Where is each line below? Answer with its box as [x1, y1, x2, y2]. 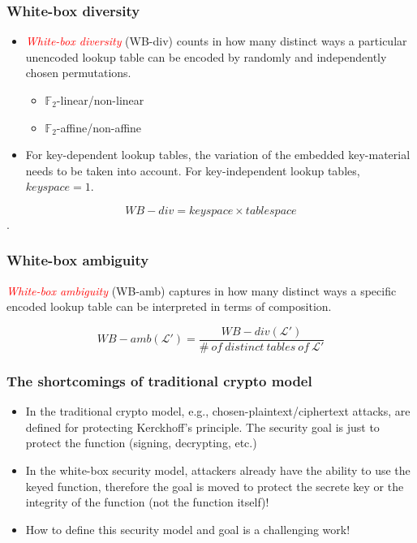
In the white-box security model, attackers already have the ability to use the [25, 462, 411, 479]
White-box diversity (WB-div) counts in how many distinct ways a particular [25, 32, 407, 50]
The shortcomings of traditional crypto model [6, 370, 312, 390]
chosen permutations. [25, 64, 131, 81]
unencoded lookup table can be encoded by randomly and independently [25, 48, 387, 65]
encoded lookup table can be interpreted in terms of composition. [6, 298, 332, 315]
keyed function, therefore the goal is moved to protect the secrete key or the [25, 477, 404, 494]
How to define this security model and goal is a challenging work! [25, 520, 350, 537]
